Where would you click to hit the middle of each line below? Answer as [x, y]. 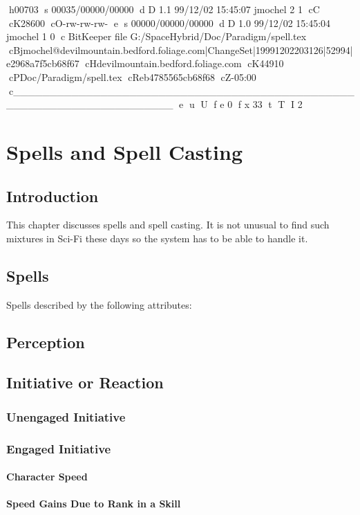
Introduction [53, 196]
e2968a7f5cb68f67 [43, 63]
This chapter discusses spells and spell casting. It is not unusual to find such [168, 225]
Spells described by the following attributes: [99, 304]
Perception [46, 342]
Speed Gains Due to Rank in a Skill [94, 504]
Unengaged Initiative [66, 416]
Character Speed [47, 477]
